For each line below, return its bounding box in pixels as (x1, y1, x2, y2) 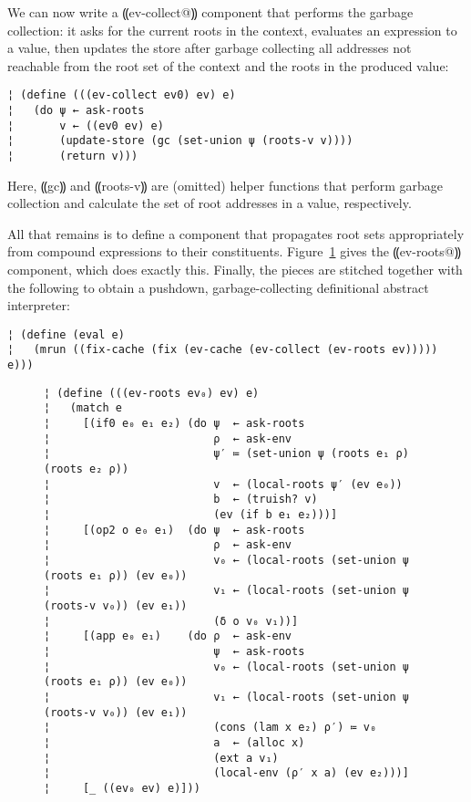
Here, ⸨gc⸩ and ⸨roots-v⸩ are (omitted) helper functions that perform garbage (7, 175, 444, 194)
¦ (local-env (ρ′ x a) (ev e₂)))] (44, 766, 409, 780)
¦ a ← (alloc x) (44, 735, 305, 749)
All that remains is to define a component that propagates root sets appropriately (7, 224, 465, 243)
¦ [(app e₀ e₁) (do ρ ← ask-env (44, 630, 292, 643)
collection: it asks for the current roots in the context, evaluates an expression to (7, 20, 457, 39)
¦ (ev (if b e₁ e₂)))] (44, 508, 338, 522)
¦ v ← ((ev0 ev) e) (7, 119, 164, 132)
